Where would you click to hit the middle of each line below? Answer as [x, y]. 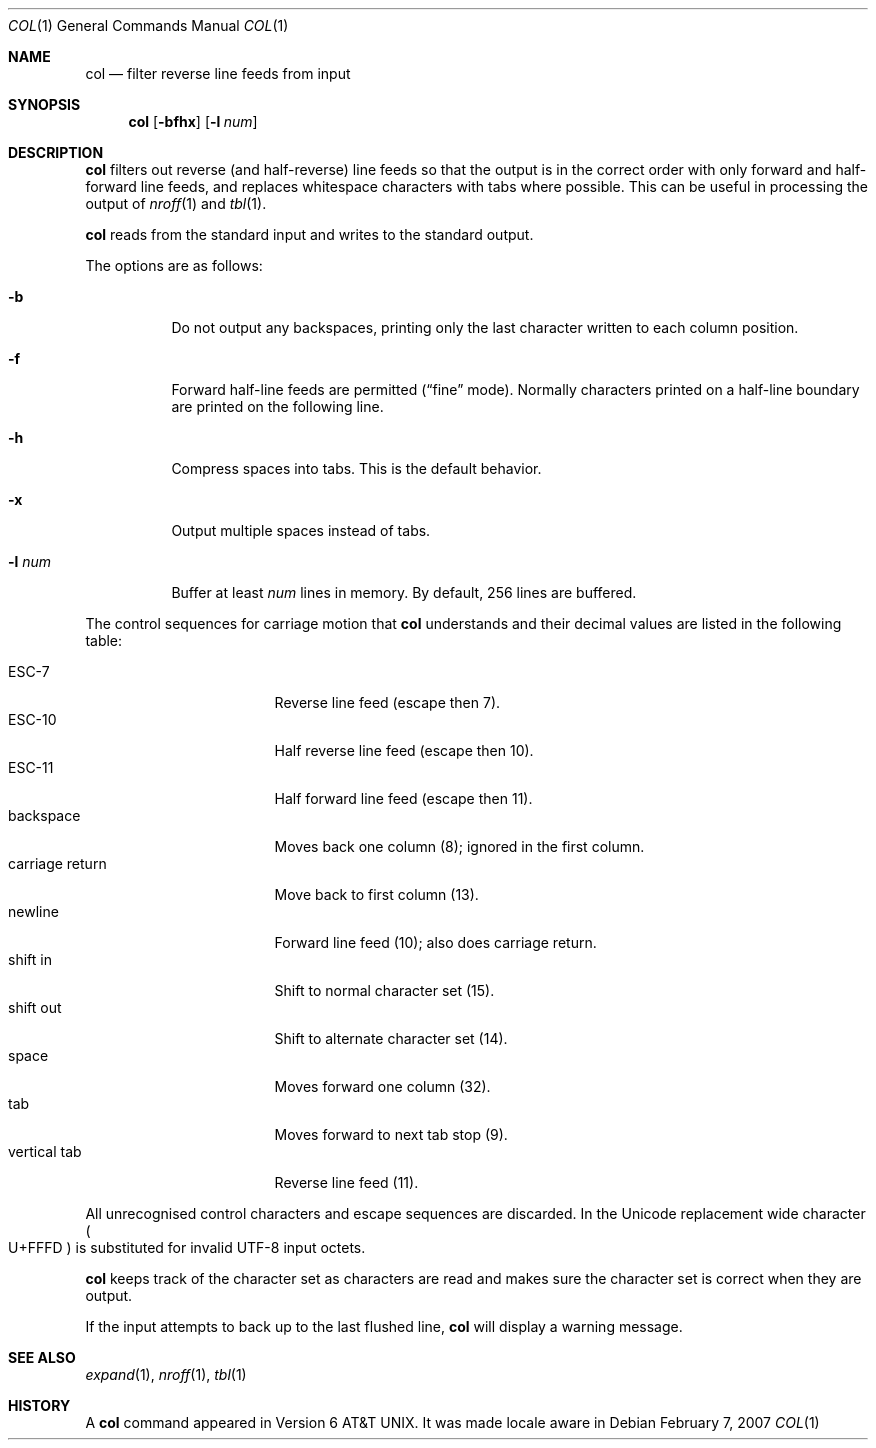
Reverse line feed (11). [346, 1182]
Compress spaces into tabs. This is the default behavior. [356, 468]
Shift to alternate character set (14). [391, 1038]
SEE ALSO [42, 1357]
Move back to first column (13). [376, 894]
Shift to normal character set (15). [384, 990]
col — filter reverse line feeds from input [218, 73]
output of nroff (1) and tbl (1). [176, 203]
